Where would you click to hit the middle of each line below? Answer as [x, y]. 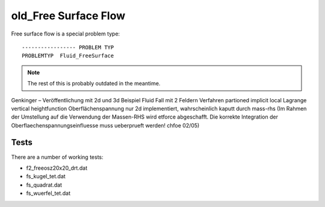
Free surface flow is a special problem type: [66, 34]
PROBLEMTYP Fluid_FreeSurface [68, 56]
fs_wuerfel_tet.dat [48, 193]
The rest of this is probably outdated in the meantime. [94, 84]
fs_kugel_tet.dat [46, 176]
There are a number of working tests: [57, 157]
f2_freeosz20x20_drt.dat [57, 168]
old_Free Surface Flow [68, 16]
